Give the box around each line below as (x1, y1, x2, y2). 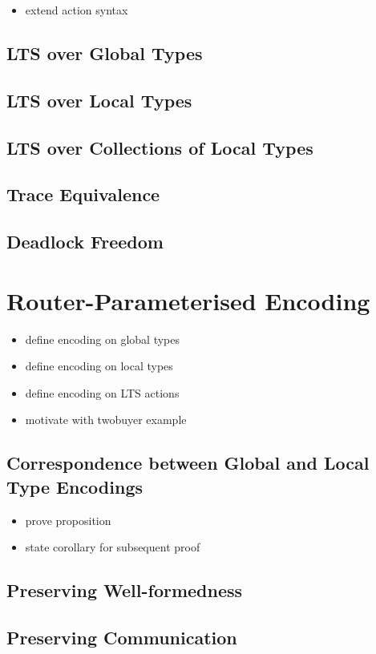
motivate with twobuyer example (25, 411, 187, 428)
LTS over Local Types (6, 87, 192, 112)
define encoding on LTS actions (25, 384, 180, 401)
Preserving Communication (6, 624, 237, 649)
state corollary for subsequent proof (25, 539, 200, 555)
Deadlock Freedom (6, 229, 164, 254)
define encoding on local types (25, 357, 173, 374)
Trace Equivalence (6, 182, 160, 207)
